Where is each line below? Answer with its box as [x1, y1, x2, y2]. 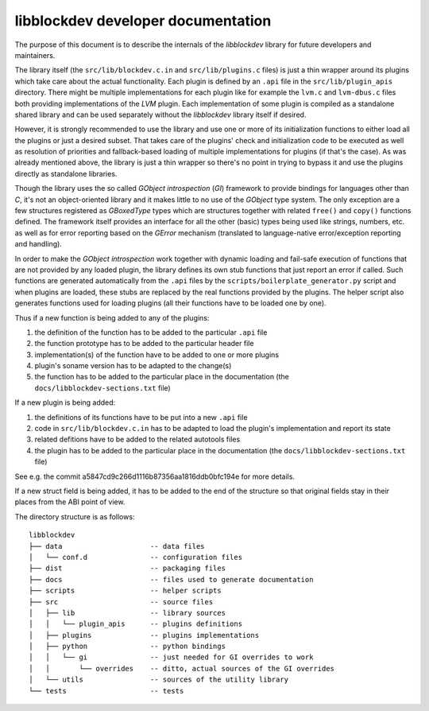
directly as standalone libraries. [14, 169, 118, 178]
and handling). [14, 239, 63, 249]
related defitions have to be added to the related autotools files [34, 434, 241, 445]
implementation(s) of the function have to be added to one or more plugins [34, 350, 280, 359]
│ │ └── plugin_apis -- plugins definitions [29, 620, 242, 628]
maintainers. [14, 50, 56, 60]
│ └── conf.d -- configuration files [29, 553, 242, 561]
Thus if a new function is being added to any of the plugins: [14, 313, 210, 322]
